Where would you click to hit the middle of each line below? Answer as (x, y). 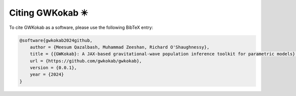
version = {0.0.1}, (54, 68)
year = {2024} (47, 74)
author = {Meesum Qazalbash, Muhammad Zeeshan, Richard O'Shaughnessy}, (120, 47)
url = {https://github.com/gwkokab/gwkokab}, (86, 61)
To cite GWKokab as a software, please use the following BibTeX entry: (81, 27)
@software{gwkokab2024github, (56, 40)
